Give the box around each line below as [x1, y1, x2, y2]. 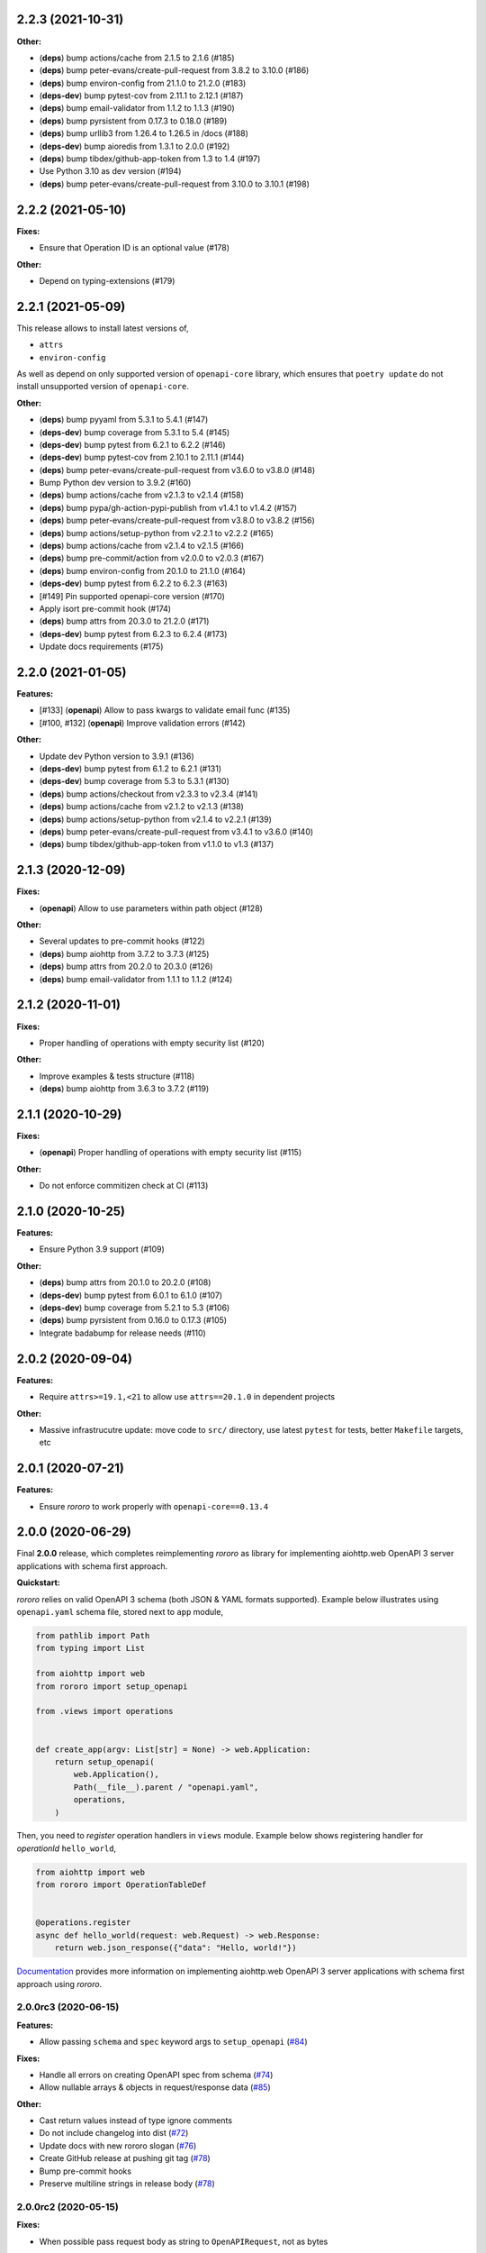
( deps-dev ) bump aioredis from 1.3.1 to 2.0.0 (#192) [39, 141, 230, 151]
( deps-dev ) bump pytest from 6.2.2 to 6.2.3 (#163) [39, 578, 229, 589]
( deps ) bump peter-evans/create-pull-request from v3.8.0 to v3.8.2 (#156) [39, 515, 315, 526]
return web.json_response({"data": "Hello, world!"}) [54, 1943, 297, 1953]
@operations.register [35, 1918, 131, 1928]
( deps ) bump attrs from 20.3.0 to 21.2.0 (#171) [39, 616, 210, 626]
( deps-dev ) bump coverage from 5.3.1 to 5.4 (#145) [39, 426, 230, 437]
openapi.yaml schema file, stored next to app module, [16, 1607, 224, 1618]
